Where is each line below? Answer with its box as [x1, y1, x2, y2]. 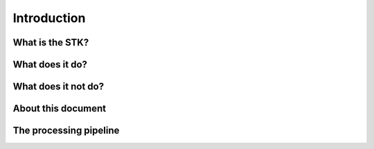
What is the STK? [12, 37, 89, 48]
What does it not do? [12, 81, 104, 92]
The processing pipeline [12, 125, 120, 137]
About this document [12, 103, 107, 115]
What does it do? [12, 59, 88, 70]
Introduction [12, 10, 86, 26]
